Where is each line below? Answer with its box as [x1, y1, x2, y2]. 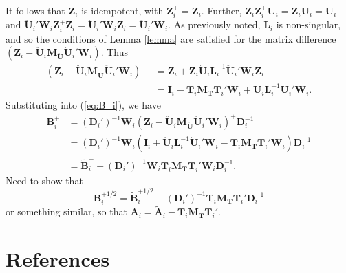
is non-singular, [276, 17, 341, 32]
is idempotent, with [81, 3, 164, 17]
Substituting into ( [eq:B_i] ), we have [6, 97, 161, 111]
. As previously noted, [168, 17, 261, 32]
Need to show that [6, 173, 83, 188]
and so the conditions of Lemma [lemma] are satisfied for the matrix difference [6, 31, 336, 45]
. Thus [100, 45, 129, 59]
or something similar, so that [6, 204, 127, 219]
